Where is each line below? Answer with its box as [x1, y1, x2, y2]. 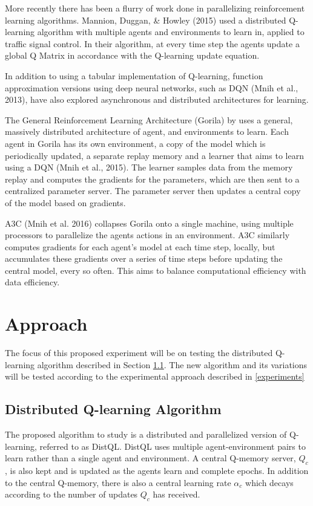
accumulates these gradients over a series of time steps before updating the [5, 252, 283, 265]
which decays [245, 476, 294, 488]
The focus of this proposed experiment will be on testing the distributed [5, 346, 273, 359]
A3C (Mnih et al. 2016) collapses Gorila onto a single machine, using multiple [5, 216, 294, 229]
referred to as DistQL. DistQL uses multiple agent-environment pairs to [39, 440, 306, 452]
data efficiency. [5, 276, 60, 288]
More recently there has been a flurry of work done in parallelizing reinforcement [5, 2, 305, 14]
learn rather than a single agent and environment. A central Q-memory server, [5, 452, 296, 464]
